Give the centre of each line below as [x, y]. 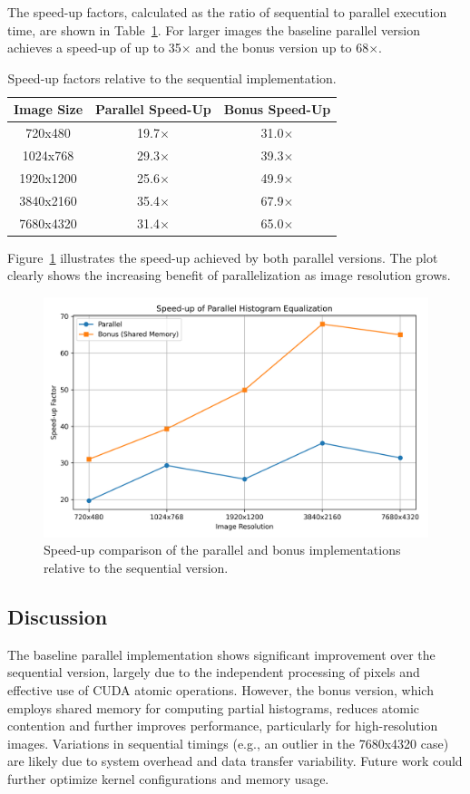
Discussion [58, 617]
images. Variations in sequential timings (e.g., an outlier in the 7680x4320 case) [228, 743]
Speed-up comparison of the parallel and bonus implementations [222, 550]
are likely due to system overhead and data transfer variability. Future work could [235, 761]
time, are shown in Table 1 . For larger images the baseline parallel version [214, 29]
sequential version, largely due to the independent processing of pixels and [214, 672]
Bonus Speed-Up [277, 109]
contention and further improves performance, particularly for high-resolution [223, 726]
